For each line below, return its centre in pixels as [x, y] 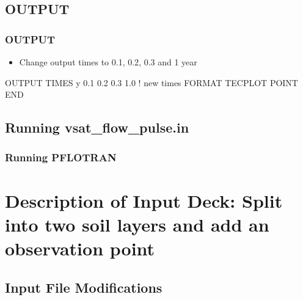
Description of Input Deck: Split [144, 200]
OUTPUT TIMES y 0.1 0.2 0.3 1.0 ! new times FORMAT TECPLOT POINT [151, 82]
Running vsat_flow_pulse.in [97, 127]
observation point [80, 248]
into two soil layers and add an [137, 224]
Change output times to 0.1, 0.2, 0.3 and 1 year [108, 62]
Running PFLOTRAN [61, 157]
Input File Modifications [84, 287]
